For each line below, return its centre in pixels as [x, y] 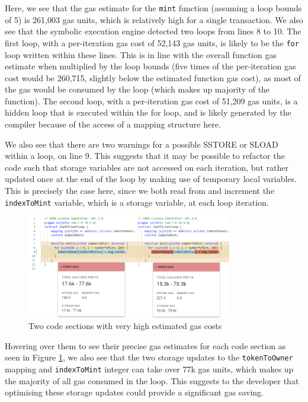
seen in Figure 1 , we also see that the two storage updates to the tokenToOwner [149, 357]
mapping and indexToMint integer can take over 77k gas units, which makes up [149, 369]
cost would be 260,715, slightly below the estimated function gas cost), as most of [153, 77]
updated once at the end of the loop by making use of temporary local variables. [151, 179]
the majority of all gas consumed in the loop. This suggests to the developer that [152, 380]
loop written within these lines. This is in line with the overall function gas [141, 54]
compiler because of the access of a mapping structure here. [113, 124]
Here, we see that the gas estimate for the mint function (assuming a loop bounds [153, 8]
